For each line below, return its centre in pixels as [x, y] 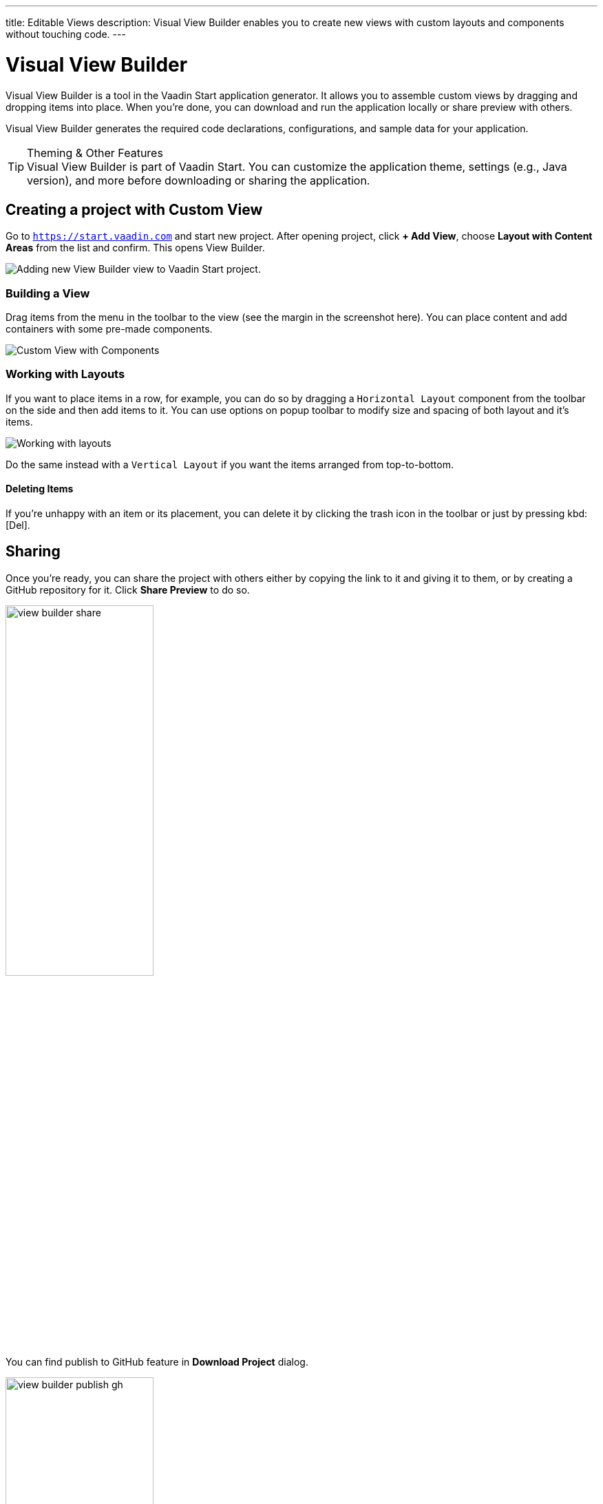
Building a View [48, 293]
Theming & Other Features [95, 153]
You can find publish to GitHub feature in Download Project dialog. [157, 1361]
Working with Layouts [65, 374]
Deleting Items [40, 489]
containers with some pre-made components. [109, 329]
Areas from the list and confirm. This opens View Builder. [135, 248]
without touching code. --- [66, 34]
